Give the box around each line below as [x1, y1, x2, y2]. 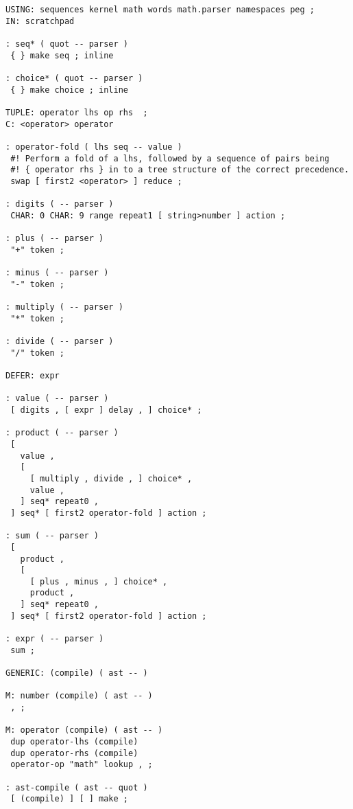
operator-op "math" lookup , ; [10, 760, 153, 770]
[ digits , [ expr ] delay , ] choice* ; [10, 404, 202, 415]
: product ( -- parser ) [5, 428, 119, 438]
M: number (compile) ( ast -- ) [5, 691, 153, 701]
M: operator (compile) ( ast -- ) [5, 725, 163, 736]
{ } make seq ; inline [10, 50, 114, 60]
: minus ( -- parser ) [5, 268, 109, 278]
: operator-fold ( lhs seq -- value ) [5, 141, 182, 152]
